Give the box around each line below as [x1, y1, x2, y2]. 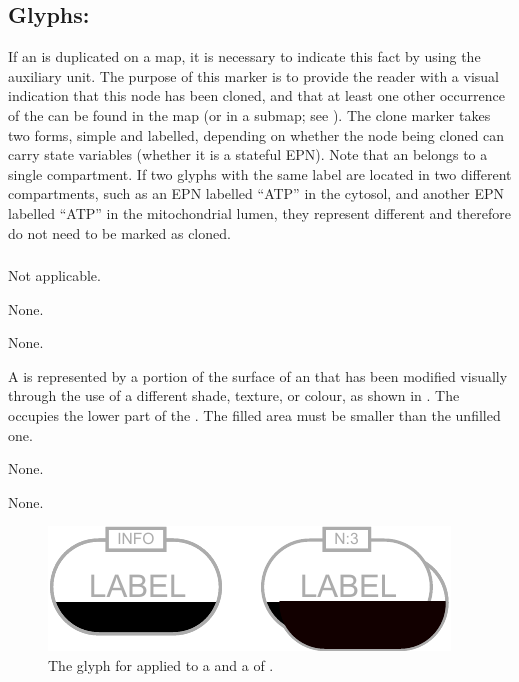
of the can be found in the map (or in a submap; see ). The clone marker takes [8, 104, 491, 125]
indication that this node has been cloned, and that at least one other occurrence [8, 85, 505, 106]
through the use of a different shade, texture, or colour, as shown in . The [8, 385, 460, 406]
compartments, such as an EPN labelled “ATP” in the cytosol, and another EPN [8, 183, 505, 204]
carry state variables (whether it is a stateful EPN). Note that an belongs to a [8, 144, 488, 165]
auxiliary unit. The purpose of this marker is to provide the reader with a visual [8, 65, 500, 86]
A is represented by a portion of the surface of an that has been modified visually [8, 365, 508, 386]
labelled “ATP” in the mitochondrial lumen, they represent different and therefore [8, 202, 511, 223]
